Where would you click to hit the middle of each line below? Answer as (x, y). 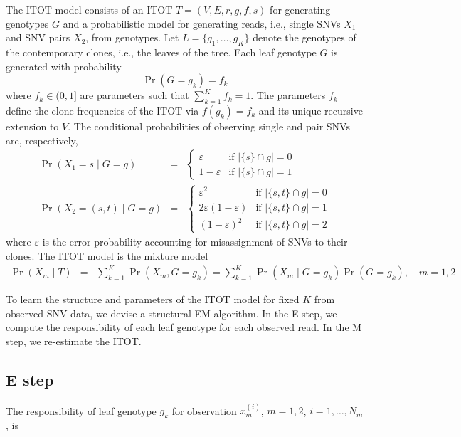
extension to (32, 126)
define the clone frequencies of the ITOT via (102, 110)
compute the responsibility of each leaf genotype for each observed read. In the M (184, 327)
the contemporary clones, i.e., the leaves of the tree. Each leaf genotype (161, 52)
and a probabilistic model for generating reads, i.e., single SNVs (202, 23)
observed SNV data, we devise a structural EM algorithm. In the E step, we (171, 313)
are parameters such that (134, 95)
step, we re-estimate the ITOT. (74, 341)
